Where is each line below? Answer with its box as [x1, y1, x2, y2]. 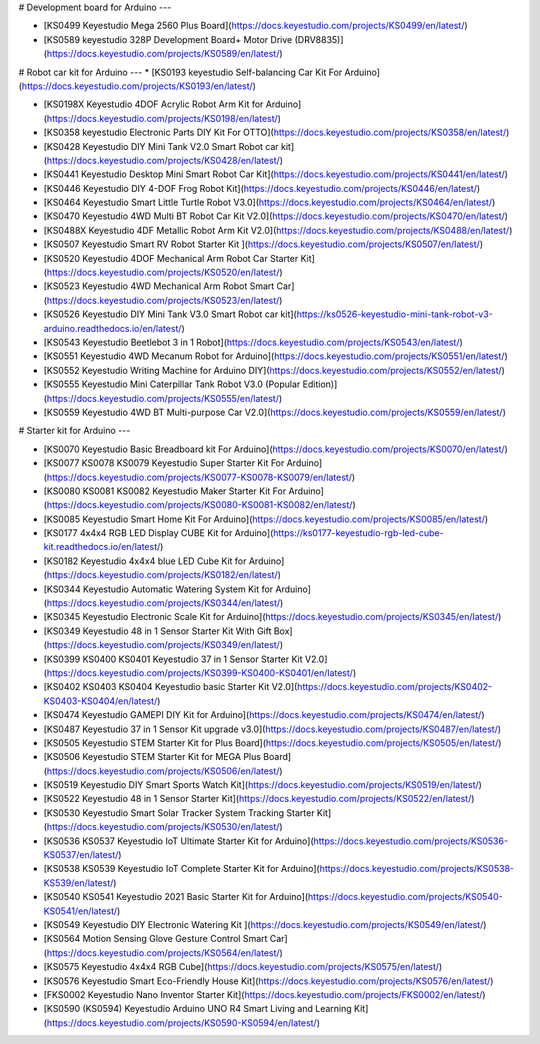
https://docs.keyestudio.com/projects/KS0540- [307, 891, 504, 903]
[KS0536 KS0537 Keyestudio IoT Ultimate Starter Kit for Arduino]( [43, 835, 314, 847]
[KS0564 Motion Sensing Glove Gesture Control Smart [43, 933, 268, 945]
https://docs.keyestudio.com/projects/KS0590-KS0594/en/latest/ [46, 1016, 317, 1029]
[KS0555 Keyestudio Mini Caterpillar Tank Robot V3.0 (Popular [43, 378, 301, 390]
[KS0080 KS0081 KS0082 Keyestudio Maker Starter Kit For [43, 485, 287, 497]
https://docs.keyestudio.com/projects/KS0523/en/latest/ [46, 294, 280, 306]
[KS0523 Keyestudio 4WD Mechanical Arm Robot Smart [43, 280, 275, 292]
